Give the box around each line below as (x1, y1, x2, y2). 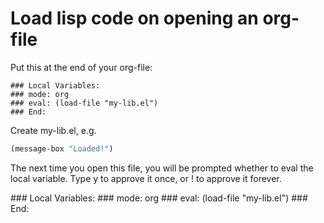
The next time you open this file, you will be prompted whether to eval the (10, 162, 314, 174)
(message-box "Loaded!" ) (10, 143, 114, 154)
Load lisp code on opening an (10, 7, 259, 30)
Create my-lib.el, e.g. (10, 124, 97, 136)
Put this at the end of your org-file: (10, 61, 153, 73)
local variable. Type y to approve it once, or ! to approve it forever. (10, 172, 282, 184)
